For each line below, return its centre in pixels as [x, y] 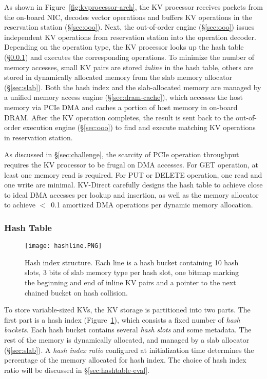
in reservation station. [39, 137]
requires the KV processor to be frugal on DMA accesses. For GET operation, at [131, 164]
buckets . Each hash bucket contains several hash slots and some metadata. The [128, 330]
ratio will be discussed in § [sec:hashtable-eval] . [77, 370]
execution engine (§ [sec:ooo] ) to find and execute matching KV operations [139, 127]
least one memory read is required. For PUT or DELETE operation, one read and [133, 174]
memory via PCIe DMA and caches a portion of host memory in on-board [121, 107]
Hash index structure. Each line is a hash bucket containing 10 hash [132, 262]
